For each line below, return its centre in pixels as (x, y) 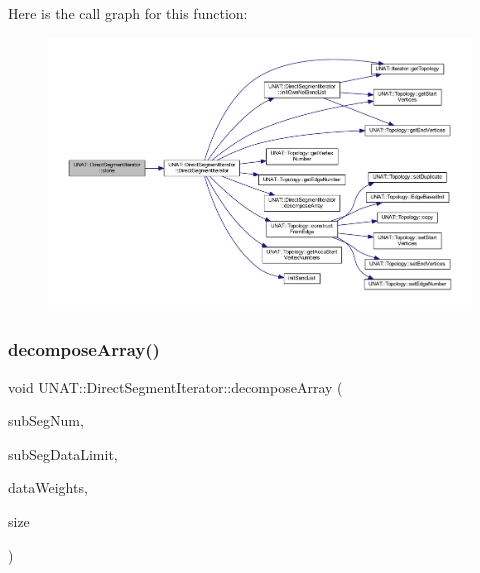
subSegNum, (46, 420)
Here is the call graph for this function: (128, 13)
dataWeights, (48, 487)
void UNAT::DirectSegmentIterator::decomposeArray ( (175, 386)
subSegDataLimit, (63, 453)
